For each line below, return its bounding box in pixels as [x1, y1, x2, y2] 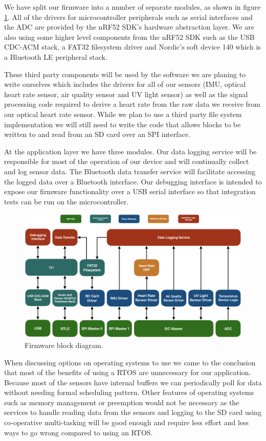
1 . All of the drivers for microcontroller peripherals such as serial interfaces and [4, 11, 253, 22]
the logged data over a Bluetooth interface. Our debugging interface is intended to [4, 176, 262, 187]
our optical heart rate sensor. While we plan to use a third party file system [4, 108, 242, 119]
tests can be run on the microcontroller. [4, 196, 129, 206]
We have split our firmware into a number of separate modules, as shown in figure [4, 2, 261, 12]
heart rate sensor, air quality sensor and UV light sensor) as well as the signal [4, 88, 248, 99]
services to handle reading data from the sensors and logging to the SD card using [4, 407, 261, 417]
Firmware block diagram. [25, 339, 103, 350]
